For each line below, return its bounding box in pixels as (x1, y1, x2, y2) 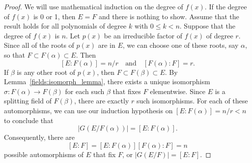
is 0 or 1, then (33, 11, 76, 21)
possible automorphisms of (4, 149, 84, 159)
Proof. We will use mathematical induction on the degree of (4, 1, 183, 11)
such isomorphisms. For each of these (136, 96, 248, 106)
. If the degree (204, 1, 247, 11)
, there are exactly (74, 96, 129, 106)
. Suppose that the (179, 21, 236, 31)
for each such (65, 86, 105, 96)
